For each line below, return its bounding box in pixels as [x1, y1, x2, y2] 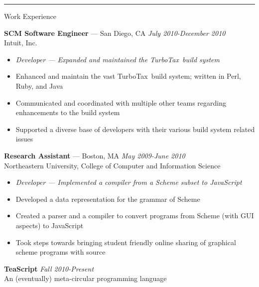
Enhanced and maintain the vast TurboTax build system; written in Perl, [15, 71, 241, 81]
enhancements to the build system [15, 107, 120, 118]
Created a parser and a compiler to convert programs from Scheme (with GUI [15, 210, 254, 221]
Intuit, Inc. [4, 37, 37, 48]
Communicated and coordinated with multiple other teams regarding [15, 97, 226, 108]
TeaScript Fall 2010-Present [4, 263, 94, 274]
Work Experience [4, 11, 56, 21]
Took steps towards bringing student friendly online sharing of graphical [15, 237, 236, 247]
